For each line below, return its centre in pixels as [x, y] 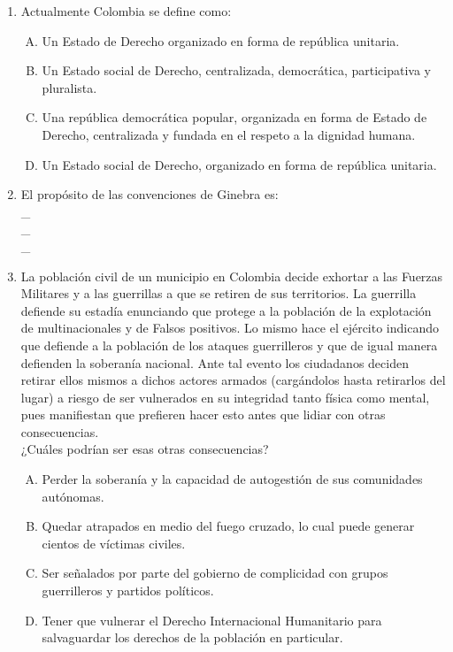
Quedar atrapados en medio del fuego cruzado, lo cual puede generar [228, 526]
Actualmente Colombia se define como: [126, 11]
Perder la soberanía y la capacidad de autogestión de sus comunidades [232, 479]
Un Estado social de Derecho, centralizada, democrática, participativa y [236, 70]
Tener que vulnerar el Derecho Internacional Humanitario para [212, 620]
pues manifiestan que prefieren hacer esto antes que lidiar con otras [203, 414]
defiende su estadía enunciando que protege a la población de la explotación [226, 310]
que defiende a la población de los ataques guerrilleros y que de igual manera [229, 345]
